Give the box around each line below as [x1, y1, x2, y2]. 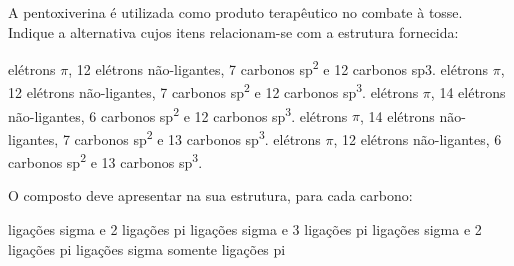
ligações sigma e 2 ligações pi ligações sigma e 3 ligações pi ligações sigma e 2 [8, 219, 482, 240]
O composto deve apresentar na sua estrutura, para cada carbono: [8, 185, 413, 206]
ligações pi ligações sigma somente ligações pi [8, 238, 286, 259]
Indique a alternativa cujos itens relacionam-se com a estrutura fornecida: [8, 21, 459, 42]
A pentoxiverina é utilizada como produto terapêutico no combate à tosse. [8, 2, 463, 22]
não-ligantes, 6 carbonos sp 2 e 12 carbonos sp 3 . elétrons [8, 102, 348, 126]
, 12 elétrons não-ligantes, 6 [333, 128, 502, 149]
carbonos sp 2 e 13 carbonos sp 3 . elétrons [74, 125, 321, 149]
